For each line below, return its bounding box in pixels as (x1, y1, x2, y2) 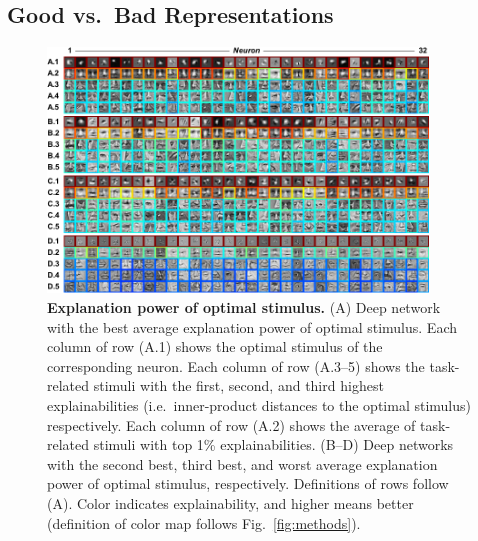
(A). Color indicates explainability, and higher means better (47, 492, 414, 513)
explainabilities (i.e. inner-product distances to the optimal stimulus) (47, 394, 472, 415)
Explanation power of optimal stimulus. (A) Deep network (47, 297, 441, 318)
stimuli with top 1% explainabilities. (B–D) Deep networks (93, 434, 454, 455)
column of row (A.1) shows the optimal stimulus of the (47, 336, 383, 357)
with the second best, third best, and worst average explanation (47, 453, 438, 474)
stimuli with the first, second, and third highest (93, 375, 384, 396)
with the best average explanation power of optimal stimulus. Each (47, 316, 458, 337)
